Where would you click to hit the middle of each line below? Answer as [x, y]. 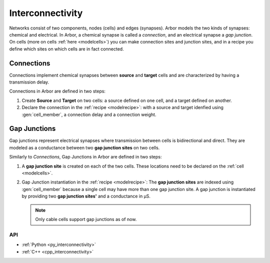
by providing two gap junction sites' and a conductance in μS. [86, 196]
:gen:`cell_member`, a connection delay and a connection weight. [89, 114]
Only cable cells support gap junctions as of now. [86, 219]
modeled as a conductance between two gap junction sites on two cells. [84, 147]
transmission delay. [29, 82]
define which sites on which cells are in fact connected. [67, 49]
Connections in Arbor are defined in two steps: [57, 91]
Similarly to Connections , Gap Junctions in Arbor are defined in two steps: [85, 157]
